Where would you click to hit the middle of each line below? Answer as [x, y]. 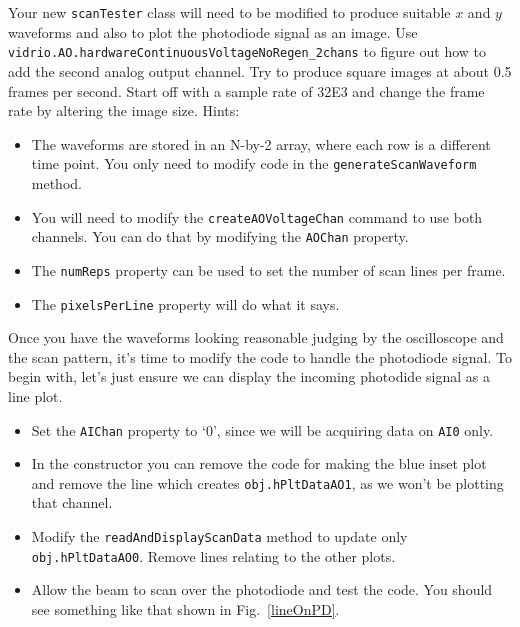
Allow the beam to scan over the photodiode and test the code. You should [262, 589]
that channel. [72, 502]
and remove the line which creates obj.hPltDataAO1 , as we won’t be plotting [267, 482]
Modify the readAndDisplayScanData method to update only [219, 536]
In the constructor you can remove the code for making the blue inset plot [259, 463]
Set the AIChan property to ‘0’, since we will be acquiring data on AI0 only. [262, 429]
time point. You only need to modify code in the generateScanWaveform [254, 163]
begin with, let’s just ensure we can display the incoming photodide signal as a [249, 376]
